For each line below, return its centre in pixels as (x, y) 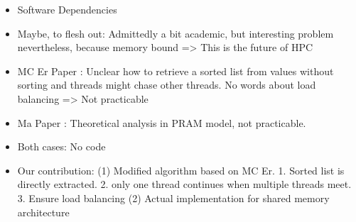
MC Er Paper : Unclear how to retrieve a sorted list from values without (176, 71)
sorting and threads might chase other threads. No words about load (167, 85)
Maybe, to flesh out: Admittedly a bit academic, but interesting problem (176, 33)
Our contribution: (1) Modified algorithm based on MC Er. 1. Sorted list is (181, 170)
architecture (43, 212)
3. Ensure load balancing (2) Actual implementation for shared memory (173, 198)
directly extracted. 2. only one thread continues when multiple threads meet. (184, 184)
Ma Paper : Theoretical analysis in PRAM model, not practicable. (162, 122)
